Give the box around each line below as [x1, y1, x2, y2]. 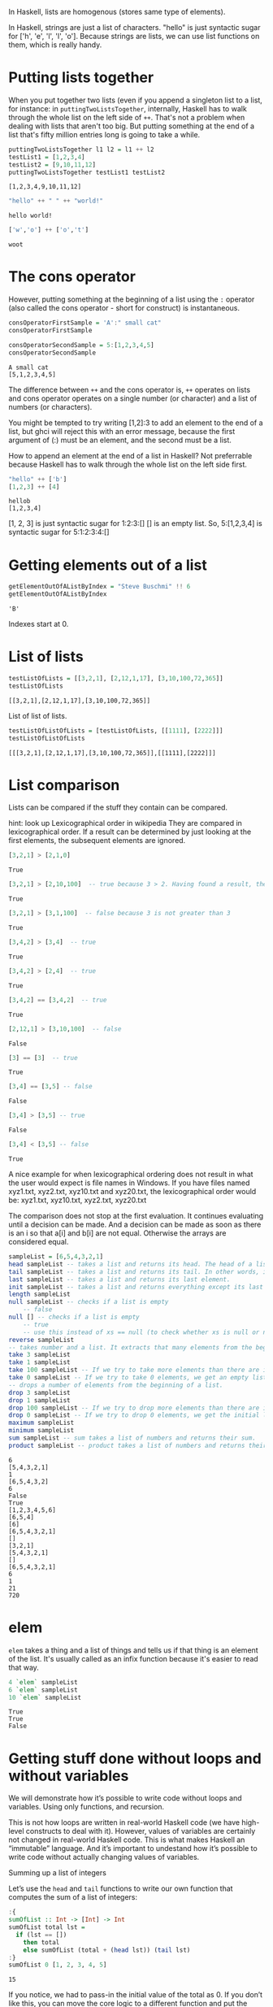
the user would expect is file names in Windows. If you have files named [8, 1178, 250, 1188]
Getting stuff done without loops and [8, 1749, 262, 1767]
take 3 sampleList [8, 1351, 71, 1359]
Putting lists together [8, 68, 154, 87]
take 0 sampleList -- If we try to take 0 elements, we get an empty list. [8, 1374, 271, 1382]
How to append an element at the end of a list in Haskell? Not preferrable [8, 450, 253, 460]
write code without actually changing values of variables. [8, 1853, 200, 1862]
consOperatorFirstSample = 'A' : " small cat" [8, 319, 162, 328]
